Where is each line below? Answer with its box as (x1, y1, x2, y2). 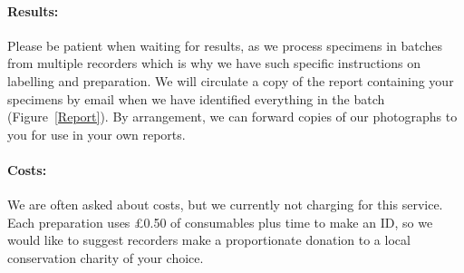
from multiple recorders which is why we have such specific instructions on (7, 54, 421, 73)
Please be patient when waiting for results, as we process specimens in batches (7, 35, 443, 54)
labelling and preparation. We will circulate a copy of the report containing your (7, 71, 454, 90)
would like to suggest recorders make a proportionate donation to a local (7, 230, 411, 249)
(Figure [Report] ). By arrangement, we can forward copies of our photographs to (7, 107, 458, 126)
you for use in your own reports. (7, 124, 186, 143)
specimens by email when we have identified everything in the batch (7, 89, 385, 108)
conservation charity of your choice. (7, 248, 204, 267)
